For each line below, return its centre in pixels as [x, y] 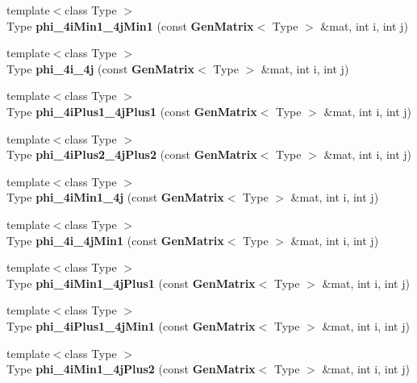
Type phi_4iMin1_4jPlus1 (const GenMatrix [131, 283]
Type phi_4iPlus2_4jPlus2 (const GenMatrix [132, 154]
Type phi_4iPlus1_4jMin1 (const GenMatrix [131, 325]
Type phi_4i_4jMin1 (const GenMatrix [115, 240]
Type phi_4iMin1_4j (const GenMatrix [115, 197]
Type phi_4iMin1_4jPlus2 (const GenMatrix [131, 369]
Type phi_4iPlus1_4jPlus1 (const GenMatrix [132, 111]
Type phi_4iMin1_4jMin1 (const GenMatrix [130, 25]
